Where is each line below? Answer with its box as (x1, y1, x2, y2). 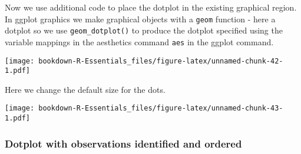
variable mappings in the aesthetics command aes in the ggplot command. (5, 35, 274, 48)
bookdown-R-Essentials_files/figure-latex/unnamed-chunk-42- (38, 56, 283, 65)
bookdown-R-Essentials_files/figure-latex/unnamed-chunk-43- (38, 104, 283, 113)
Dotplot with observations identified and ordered (5, 136, 242, 150)
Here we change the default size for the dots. (5, 83, 166, 95)
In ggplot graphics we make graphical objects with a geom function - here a (5, 12, 276, 25)
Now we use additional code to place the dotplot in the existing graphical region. (5, 1, 297, 13)
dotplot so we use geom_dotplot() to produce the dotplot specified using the (5, 24, 283, 36)
